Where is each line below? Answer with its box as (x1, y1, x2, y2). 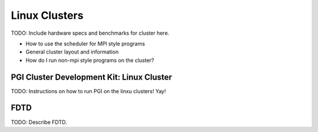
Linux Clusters (11, 9, 84, 22)
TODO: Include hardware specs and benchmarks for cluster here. (11, 29, 170, 37)
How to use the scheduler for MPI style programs (25, 40, 145, 47)
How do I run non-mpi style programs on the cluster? (25, 57, 154, 64)
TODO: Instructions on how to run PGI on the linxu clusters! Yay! (11, 87, 166, 94)
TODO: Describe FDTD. (11, 118, 67, 126)
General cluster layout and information (25, 48, 119, 55)
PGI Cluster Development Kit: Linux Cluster (11, 72, 173, 82)
